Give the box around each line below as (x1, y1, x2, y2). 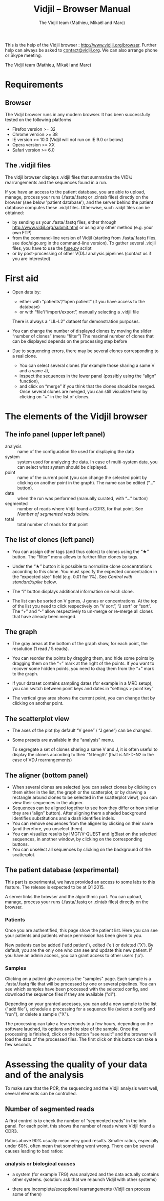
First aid (5, 273, 39, 284)
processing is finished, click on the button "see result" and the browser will (5, 1031, 156, 1037)
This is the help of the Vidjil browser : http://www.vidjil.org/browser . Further (5, 42, 157, 48)
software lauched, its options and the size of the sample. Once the (5, 1026, 139, 1032)
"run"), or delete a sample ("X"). (5, 1011, 70, 1017)
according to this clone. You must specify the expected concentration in (12, 568, 157, 574)
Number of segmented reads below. (17, 511, 90, 517)
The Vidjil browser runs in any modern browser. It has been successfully (5, 111, 150, 117)
